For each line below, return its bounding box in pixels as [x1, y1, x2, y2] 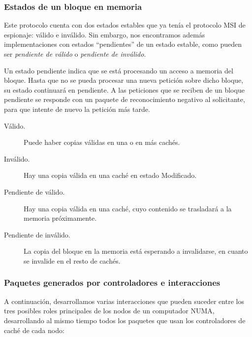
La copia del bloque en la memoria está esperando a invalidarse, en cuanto [24, 246, 248, 256]
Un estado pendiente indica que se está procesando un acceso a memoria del [4, 65, 233, 75]
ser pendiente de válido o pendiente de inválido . [4, 49, 146, 59]
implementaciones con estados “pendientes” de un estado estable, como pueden [4, 39, 242, 49]
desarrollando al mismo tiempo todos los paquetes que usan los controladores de [4, 315, 246, 325]
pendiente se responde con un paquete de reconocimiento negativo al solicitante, [4, 94, 245, 104]
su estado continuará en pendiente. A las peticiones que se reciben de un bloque [4, 84, 245, 95]
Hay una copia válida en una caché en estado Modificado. [24, 170, 197, 180]
